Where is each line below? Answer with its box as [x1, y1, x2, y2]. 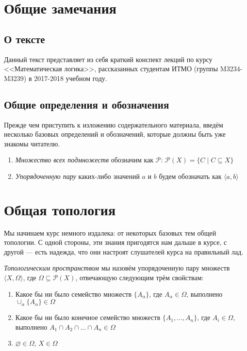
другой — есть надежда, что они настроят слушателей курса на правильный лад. [4, 246, 244, 256]
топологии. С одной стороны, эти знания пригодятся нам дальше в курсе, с [4, 237, 227, 247]
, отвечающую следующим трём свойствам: [75, 272, 204, 283]
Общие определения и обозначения [4, 96, 169, 112]
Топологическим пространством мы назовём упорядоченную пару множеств [4, 263, 230, 273]
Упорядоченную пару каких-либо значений [15, 171, 140, 181]
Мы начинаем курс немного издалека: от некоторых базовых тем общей [4, 227, 216, 238]
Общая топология [4, 199, 116, 219]
